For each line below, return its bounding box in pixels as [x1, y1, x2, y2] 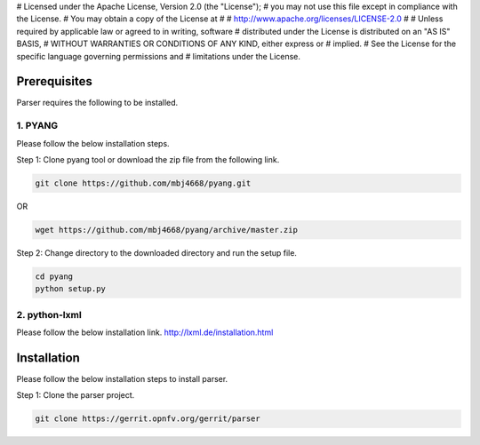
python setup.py [35, 284, 107, 294]
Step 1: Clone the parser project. [16, 390, 135, 401]
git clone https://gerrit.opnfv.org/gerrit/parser [35, 414, 261, 424]
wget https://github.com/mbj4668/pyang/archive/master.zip [35, 225, 298, 234]
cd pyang [35, 271, 74, 282]
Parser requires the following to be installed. [16, 98, 179, 108]
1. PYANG [16, 120, 59, 132]
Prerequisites [16, 74, 92, 89]
